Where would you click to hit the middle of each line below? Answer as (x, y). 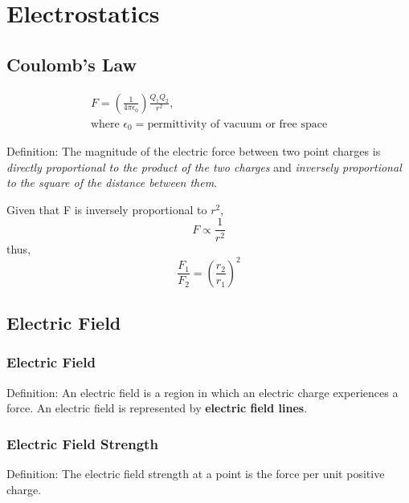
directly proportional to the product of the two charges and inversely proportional (204, 166)
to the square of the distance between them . (112, 183)
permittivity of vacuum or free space (237, 124)
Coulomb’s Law (72, 64)
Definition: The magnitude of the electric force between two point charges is (194, 151)
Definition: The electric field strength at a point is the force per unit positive (196, 474)
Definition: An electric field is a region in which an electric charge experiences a (202, 392)
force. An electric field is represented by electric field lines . (157, 408)
